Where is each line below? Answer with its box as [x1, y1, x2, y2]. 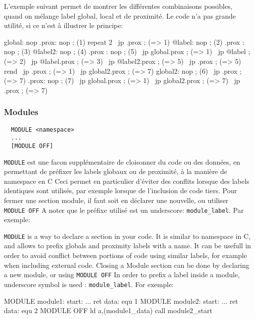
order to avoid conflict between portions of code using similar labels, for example [4, 250, 247, 261]
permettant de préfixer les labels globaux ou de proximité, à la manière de [4, 166, 227, 176]
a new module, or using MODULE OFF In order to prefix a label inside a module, [4, 269, 240, 280]
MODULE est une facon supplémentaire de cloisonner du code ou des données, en [4, 156, 240, 167]
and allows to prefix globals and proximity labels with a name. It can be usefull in [4, 240, 251, 251]
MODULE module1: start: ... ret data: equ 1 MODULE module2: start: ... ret [4, 295, 238, 306]
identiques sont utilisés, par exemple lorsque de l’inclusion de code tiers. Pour [4, 185, 237, 196]
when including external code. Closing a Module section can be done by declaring [4, 260, 250, 270]
